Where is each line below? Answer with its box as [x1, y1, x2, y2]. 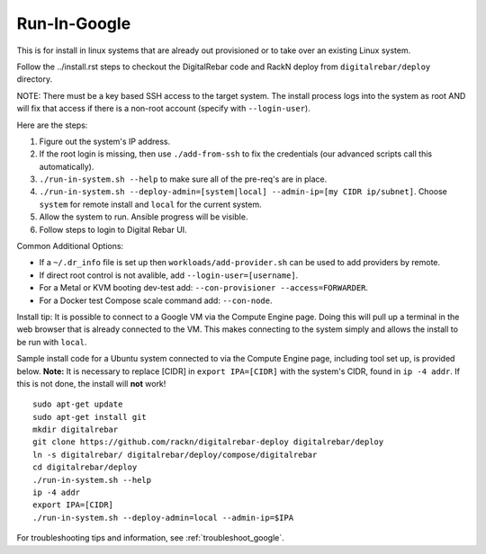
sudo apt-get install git [32, 412, 148, 422]
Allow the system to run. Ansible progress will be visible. [39, 211, 248, 222]
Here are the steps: [16, 120, 88, 130]
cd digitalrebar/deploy [32, 462, 138, 472]
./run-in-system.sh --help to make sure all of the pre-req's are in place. [39, 174, 328, 184]
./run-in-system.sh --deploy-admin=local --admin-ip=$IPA [32, 513, 294, 523]
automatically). [39, 161, 94, 172]
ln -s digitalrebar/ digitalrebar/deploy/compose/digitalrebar [32, 450, 318, 460]
